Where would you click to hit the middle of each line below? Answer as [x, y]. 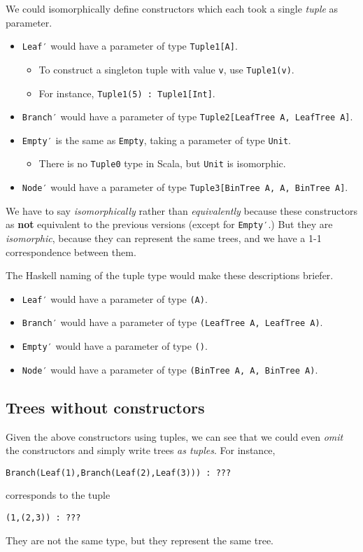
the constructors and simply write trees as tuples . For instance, [141, 450]
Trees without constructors [105, 407]
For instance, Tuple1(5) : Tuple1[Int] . [127, 93]
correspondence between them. [71, 252]
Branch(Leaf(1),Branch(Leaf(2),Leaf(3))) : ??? [119, 473]
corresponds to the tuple [58, 495]
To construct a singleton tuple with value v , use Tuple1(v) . [166, 69]
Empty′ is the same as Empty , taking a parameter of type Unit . [156, 140]
